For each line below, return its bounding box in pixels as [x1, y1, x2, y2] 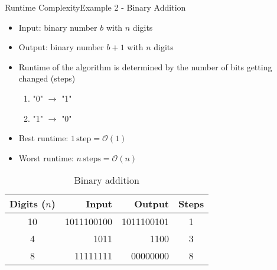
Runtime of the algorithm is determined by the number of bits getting [18, 60, 272, 73]
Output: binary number [18, 41, 104, 53]
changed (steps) [18, 72, 76, 84]
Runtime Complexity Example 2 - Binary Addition [5, 1, 186, 13]
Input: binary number [18, 21, 97, 33]
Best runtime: [18, 132, 69, 144]
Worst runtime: [18, 151, 74, 164]
